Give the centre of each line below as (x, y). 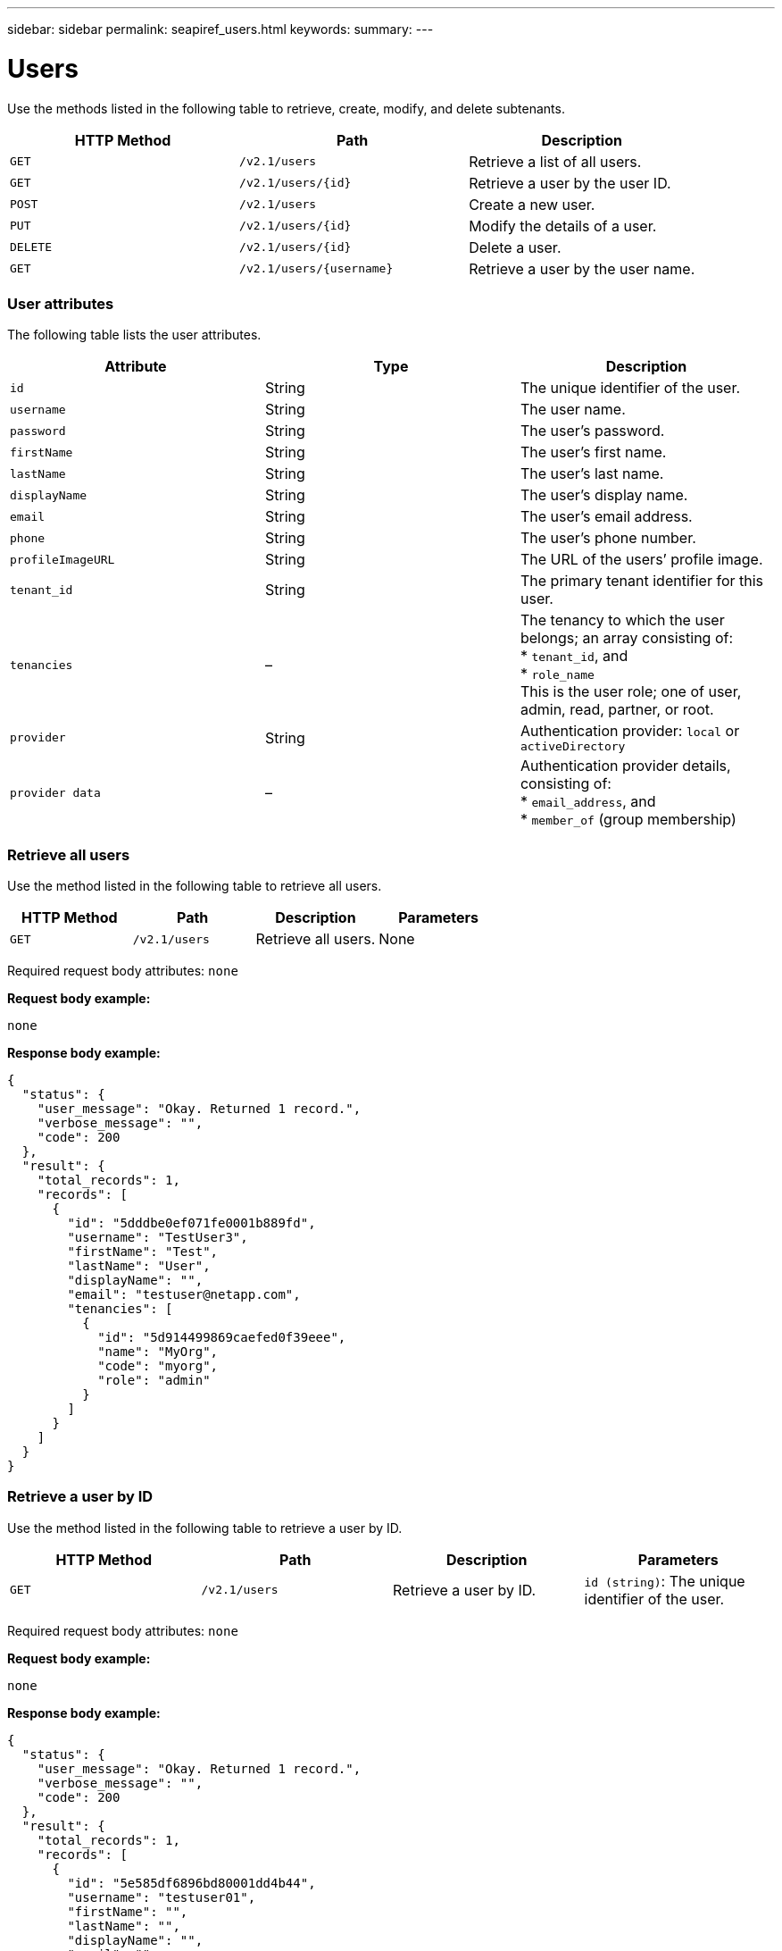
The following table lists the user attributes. (134, 335)
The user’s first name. (593, 452)
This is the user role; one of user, (631, 692)
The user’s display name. (604, 495)
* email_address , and (588, 802)
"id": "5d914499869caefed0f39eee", (222, 1337)
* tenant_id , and (574, 656)
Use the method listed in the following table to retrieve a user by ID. (205, 1528)
